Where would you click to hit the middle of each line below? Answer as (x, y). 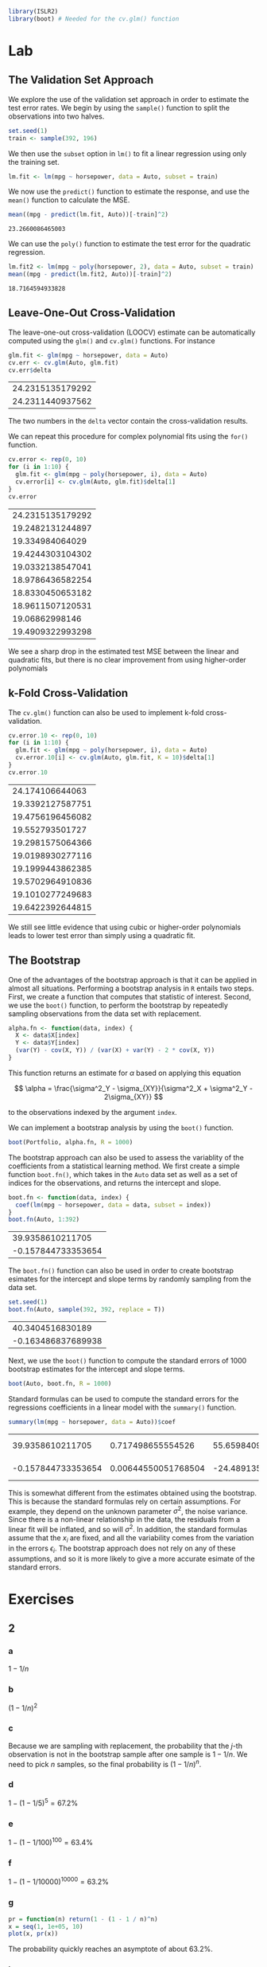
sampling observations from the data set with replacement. (105, 1013)
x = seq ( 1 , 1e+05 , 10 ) (46, 1926)
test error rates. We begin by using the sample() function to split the (119, 108)
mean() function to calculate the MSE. (69, 200)
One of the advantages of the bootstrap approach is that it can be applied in (132, 980)
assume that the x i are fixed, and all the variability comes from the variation (131, 1539)
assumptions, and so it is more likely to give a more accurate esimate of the (132, 1558)
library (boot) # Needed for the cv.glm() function (94, 19)
